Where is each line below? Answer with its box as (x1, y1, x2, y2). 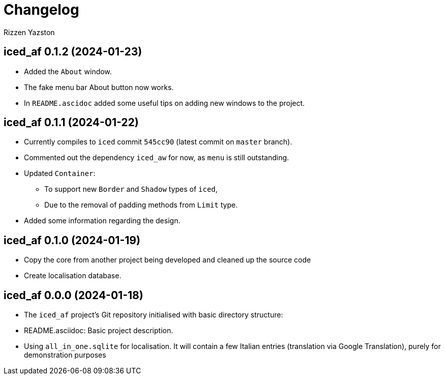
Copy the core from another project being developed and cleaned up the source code (24, 255, 311, 265)
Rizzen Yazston (4, 27, 55, 37)
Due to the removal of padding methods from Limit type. (44, 200, 238, 210)
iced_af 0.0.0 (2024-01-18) (4, 288, 143, 302)
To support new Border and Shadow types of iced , (44, 185, 218, 194)
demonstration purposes (24, 351, 106, 360)
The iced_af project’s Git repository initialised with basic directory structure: (24, 310, 283, 319)
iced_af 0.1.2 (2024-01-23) (4, 45, 142, 59)
